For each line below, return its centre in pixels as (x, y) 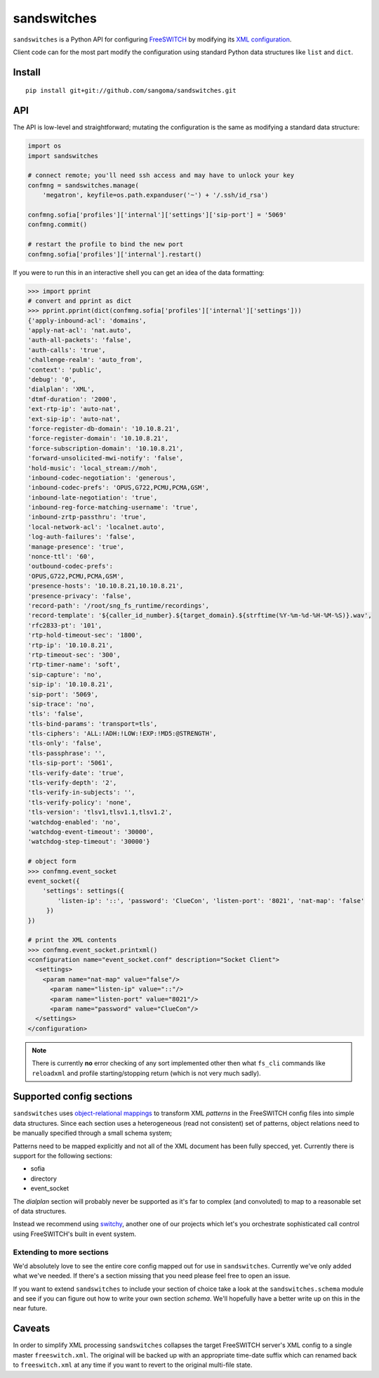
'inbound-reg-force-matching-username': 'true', (113, 507)
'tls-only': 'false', (65, 743)
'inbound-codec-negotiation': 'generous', (102, 477)
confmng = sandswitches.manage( (84, 185)
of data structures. (40, 1211)
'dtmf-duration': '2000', (72, 399)
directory (44, 1178)
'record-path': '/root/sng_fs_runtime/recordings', (119, 605)
